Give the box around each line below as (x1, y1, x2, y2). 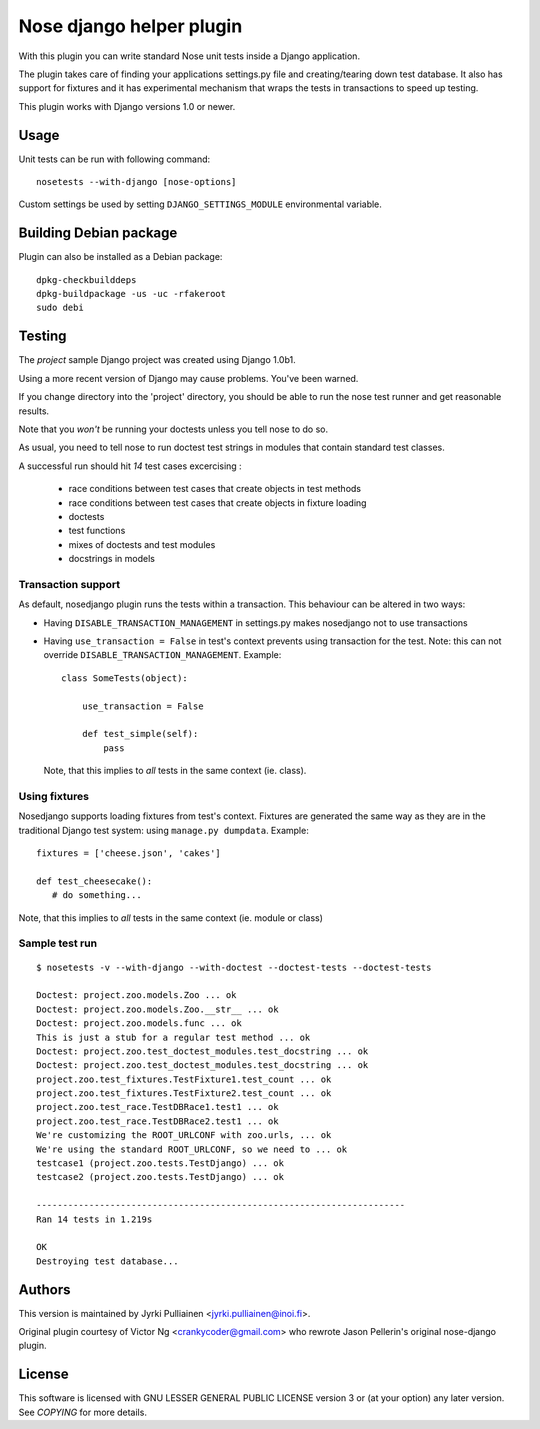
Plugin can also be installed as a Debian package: (18, 251, 223, 263)
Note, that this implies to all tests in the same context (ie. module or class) (18, 911, 324, 924)
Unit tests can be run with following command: (18, 153, 211, 165)
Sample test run (18, 936, 98, 950)
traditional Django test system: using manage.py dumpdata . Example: (18, 824, 309, 836)
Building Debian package (18, 225, 178, 242)
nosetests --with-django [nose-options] (36, 176, 237, 188)
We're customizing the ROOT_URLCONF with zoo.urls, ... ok (36, 1130, 332, 1141)
